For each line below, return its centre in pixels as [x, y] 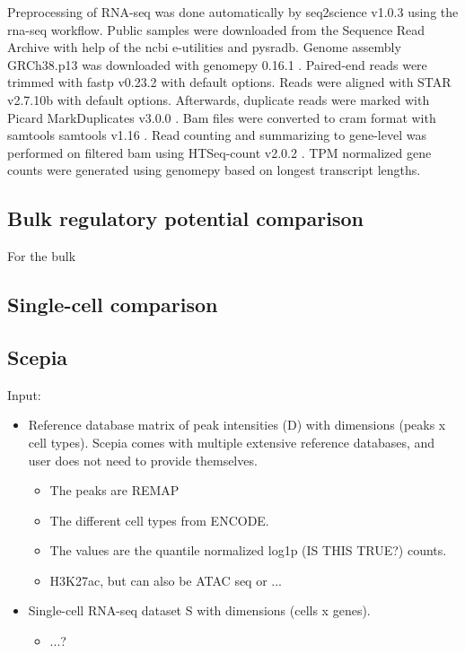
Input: [24, 394]
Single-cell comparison [113, 305]
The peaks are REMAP [114, 490]
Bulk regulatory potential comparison [185, 218]
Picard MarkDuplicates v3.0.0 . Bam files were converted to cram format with [222, 117]
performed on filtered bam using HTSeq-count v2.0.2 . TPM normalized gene [219, 152]
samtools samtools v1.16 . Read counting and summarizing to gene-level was [217, 135]
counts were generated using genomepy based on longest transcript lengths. [214, 170]
